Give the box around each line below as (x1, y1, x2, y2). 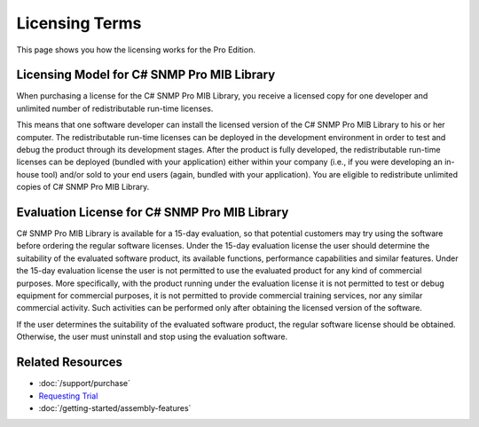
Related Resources (16, 355, 123, 370)
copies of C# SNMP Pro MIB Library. (16, 182, 150, 193)
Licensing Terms (16, 13, 142, 33)
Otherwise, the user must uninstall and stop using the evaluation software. (16, 331, 288, 342)
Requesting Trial (38, 391, 98, 401)
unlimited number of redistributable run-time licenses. (16, 103, 214, 114)
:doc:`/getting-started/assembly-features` (38, 402, 192, 413)
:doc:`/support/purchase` (38, 378, 131, 389)
